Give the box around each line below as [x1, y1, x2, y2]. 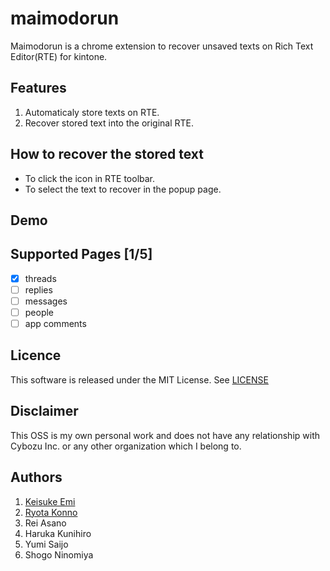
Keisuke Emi [24, 495, 76, 507]
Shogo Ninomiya [24, 548, 94, 561]
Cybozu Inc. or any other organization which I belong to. [10, 440, 242, 452]
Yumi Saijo [24, 538, 69, 550]
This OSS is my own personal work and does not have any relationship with [10, 429, 320, 441]
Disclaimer [10, 403, 79, 420]
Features [10, 80, 67, 97]
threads [24, 272, 57, 284]
